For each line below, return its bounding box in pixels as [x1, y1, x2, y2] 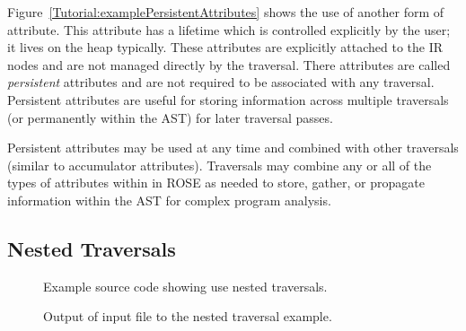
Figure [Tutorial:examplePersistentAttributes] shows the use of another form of [7, 3, 444, 21]
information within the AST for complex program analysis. [7, 190, 331, 209]
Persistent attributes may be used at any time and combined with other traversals [7, 138, 459, 157]
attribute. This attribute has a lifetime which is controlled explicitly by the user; [7, 20, 451, 39]
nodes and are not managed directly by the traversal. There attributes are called [7, 55, 451, 74]
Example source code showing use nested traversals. [43, 276, 328, 295]
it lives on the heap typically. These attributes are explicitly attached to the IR [7, 38, 444, 57]
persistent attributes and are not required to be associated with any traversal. [7, 73, 435, 91]
